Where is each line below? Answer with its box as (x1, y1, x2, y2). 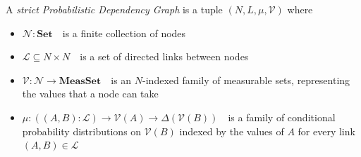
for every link (298, 123, 355, 138)
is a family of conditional (228, 109, 336, 124)
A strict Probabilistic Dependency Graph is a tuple (6, 2, 223, 16)
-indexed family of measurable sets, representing (142, 72, 350, 87)
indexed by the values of (179, 123, 284, 138)
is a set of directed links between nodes (80, 49, 249, 64)
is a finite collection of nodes (62, 25, 186, 40)
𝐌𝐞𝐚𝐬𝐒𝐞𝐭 (59, 76, 102, 86)
